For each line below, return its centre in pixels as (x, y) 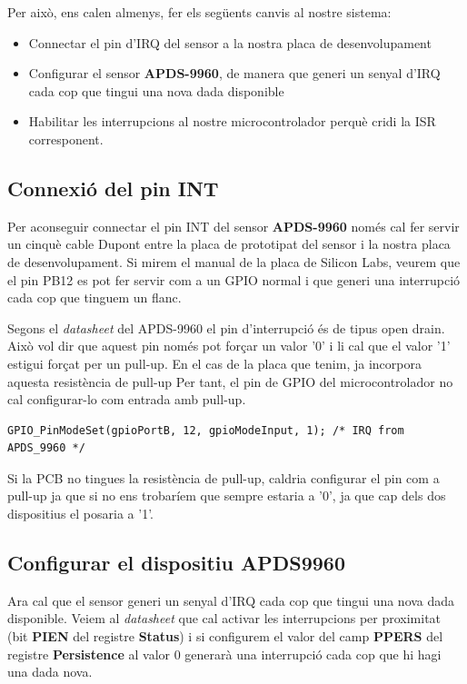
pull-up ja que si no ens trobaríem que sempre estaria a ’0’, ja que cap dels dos (227, 496)
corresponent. (66, 139)
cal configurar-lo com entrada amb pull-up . (127, 399)
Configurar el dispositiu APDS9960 (176, 563)
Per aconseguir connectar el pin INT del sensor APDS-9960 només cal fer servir (233, 226)
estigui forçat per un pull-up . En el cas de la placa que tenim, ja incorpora (214, 363)
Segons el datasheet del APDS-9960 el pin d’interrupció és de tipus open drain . (226, 327)
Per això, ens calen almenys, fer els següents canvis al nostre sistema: (199, 12)
